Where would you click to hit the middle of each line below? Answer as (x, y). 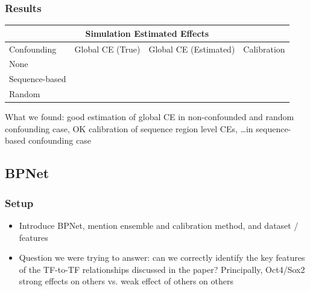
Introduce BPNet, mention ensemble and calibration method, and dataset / (159, 225)
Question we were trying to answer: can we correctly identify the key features (162, 257)
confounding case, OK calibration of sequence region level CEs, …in (129, 128)
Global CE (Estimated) (192, 49)
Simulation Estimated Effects (147, 33)
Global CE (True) (107, 49)
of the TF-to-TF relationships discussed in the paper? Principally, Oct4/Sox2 (162, 269)
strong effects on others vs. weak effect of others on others (126, 281)
